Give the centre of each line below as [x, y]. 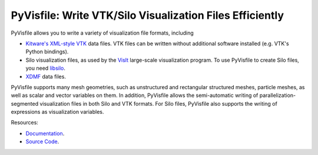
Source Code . [42, 141]
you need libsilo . [46, 68]
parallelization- [278, 95]
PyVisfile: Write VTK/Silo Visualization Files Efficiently [147, 15]
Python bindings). [47, 52]
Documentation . [45, 133]
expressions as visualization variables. [57, 112]
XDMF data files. [46, 76]
